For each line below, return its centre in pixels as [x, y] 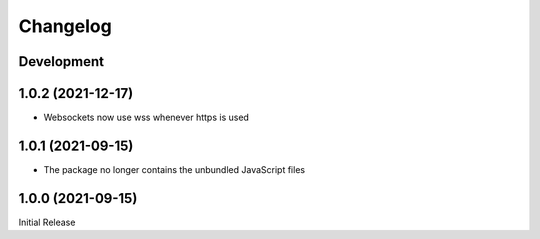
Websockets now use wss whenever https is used [146, 117]
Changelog [65, 26]
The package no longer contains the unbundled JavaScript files [174, 169]
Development [61, 61]
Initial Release [47, 222]
